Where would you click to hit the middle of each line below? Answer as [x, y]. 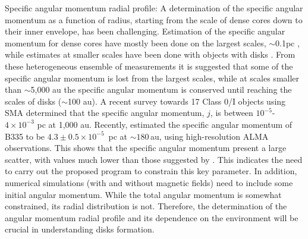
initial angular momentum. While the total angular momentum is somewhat [143, 194]
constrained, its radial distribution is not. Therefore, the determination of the [146, 206]
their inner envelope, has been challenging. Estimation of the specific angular [145, 31]
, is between [232, 113]
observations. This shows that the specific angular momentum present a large [146, 148]
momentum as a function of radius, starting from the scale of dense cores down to [154, 19]
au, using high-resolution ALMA [209, 136]
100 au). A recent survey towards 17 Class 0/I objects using [177, 101]
